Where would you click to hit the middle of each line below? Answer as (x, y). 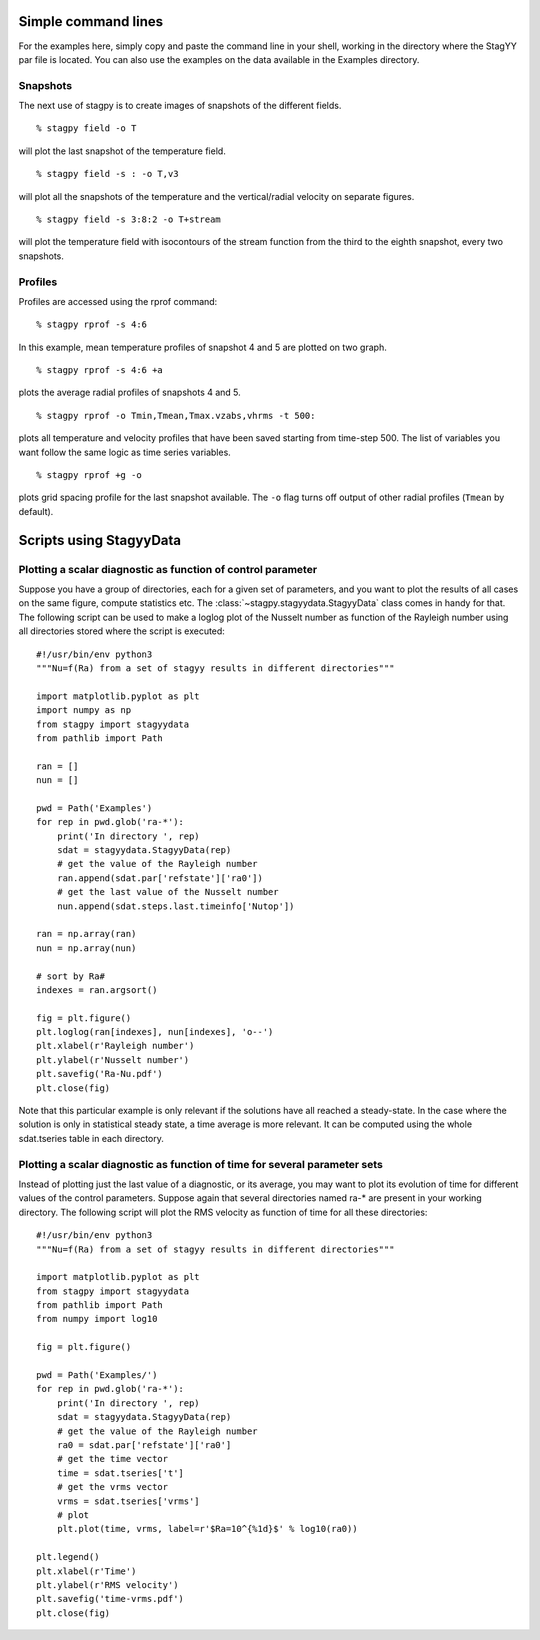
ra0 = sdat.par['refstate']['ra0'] (144, 1445)
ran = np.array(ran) (86, 934)
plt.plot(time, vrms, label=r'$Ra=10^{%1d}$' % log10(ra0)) (207, 1529)
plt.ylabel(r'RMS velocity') (107, 1584)
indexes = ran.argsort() (97, 989)
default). (36, 511)
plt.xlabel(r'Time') (86, 1571)
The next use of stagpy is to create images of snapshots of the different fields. (180, 106)
